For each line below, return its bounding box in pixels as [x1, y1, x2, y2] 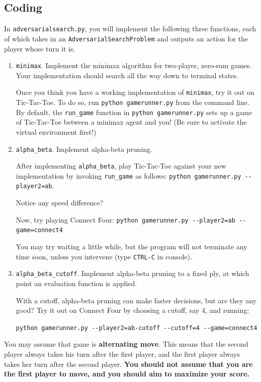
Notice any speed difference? [16, 197, 104, 208]
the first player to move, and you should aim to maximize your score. [4, 368, 250, 379]
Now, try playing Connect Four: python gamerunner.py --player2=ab [16, 214, 235, 225]
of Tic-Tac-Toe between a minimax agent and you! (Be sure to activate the [16, 117, 247, 127]
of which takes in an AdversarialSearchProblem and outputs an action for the [4, 33, 248, 43]
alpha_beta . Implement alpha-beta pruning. [16, 143, 152, 154]
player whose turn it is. [4, 43, 75, 53]
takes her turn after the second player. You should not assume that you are [4, 358, 253, 369]
